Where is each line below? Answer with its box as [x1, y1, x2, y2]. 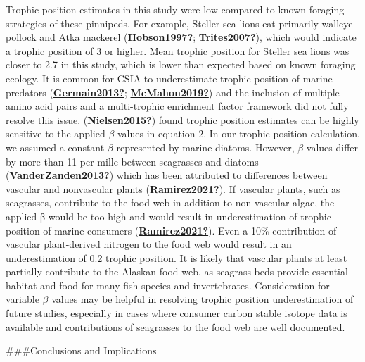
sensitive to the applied [6, 126, 105, 141]
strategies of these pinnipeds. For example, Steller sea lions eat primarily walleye [6, 15, 353, 30]
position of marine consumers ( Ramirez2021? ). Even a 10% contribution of [6, 223, 337, 237]
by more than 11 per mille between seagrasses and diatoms [6, 154, 259, 168]
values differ [306, 139, 359, 154]
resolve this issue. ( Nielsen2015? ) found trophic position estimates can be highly [6, 112, 359, 127]
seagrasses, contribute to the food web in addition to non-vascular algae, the [6, 195, 335, 210]
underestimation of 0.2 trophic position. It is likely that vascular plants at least [6, 250, 347, 265]
